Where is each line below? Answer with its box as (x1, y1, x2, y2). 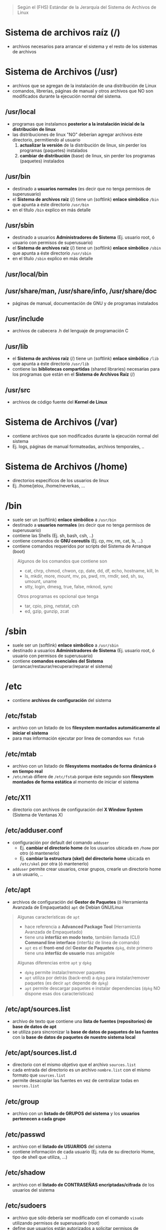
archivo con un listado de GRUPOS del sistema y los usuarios (12, 1110, 140, 1116)
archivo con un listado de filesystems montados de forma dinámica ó (12, 763, 157, 769)
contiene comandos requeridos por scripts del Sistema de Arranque (12, 543, 151, 549)
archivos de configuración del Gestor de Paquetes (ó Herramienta (12, 899, 148, 905)
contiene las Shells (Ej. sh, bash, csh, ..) (12, 533, 94, 539)
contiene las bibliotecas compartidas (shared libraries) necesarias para (12, 366, 160, 372)
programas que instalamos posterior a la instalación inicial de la (12, 121, 145, 127)
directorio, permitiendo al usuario (12, 137, 81, 142)
